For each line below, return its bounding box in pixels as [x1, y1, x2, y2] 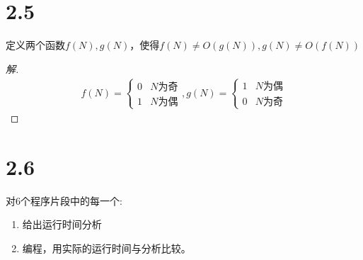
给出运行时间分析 [22, 217, 102, 232]
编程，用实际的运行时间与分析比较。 [22, 240, 191, 255]
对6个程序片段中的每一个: [6, 193, 122, 208]
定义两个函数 [6, 38, 65, 52]
